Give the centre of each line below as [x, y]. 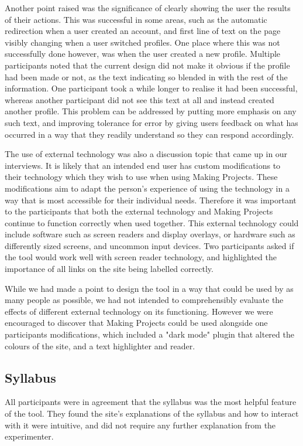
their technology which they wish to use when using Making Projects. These [141, 177]
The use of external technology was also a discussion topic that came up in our [146, 154]
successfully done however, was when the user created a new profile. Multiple [143, 54]
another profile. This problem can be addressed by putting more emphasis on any [151, 111]
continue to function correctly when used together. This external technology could [152, 222]
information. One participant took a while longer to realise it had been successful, [151, 88]
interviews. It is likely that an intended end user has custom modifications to [143, 165]
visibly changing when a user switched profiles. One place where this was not [142, 42]
